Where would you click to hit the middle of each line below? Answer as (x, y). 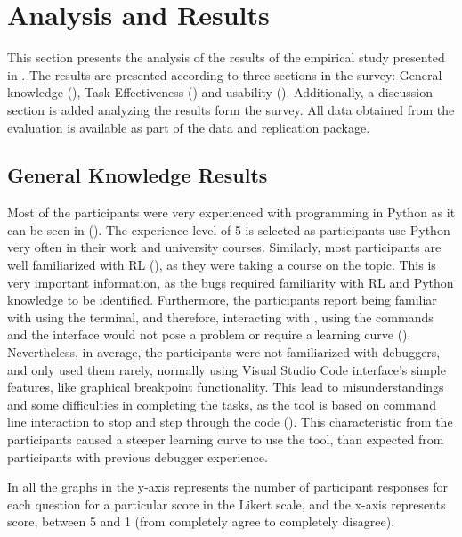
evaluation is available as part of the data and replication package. (189, 127)
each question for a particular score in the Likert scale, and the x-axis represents (227, 504)
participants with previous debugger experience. (138, 456)
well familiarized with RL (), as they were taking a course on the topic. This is (222, 265)
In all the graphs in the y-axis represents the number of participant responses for (228, 487)
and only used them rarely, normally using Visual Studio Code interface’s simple (227, 369)
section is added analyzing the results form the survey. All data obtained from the (231, 109)
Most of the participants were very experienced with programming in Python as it (231, 212)
